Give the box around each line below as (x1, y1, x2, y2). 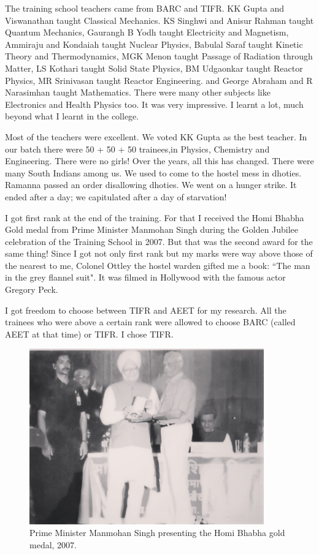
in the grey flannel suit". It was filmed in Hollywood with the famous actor (5, 271, 286, 284)
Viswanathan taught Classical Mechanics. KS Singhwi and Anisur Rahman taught (5, 13, 314, 26)
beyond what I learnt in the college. (5, 110, 139, 123)
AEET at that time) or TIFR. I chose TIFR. (5, 327, 174, 340)
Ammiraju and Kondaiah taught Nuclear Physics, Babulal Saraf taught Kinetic (5, 37, 303, 50)
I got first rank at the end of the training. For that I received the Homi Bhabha (5, 211, 304, 224)
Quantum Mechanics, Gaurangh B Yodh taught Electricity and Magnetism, (5, 26, 289, 39)
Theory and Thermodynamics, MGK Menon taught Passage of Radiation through (5, 50, 313, 62)
